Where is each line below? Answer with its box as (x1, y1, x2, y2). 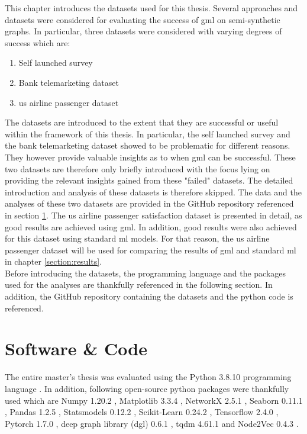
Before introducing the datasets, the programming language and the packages (5, 266, 286, 279)
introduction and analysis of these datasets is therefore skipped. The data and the (5, 185, 302, 198)
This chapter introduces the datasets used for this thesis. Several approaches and (5, 2, 298, 14)
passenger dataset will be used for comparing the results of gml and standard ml (5, 243, 296, 256)
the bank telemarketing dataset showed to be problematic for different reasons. (5, 139, 290, 152)
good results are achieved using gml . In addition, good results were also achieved (5, 220, 297, 233)
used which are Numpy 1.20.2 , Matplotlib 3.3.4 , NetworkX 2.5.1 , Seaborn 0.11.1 (5, 394, 303, 406)
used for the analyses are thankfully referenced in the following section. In (5, 278, 273, 291)
